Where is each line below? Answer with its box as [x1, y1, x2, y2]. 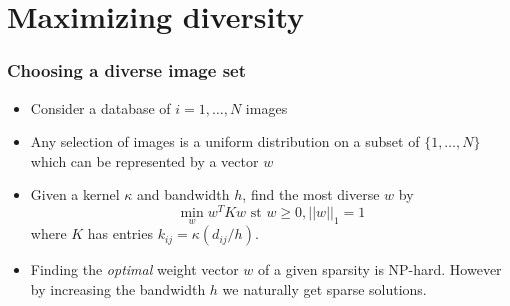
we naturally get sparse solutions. [222, 278, 427, 299]
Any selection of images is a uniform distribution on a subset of [30, 131, 420, 152]
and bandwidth [137, 184, 230, 205]
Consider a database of [30, 97, 171, 118]
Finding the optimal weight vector [30, 259, 239, 280]
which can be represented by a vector [30, 150, 259, 171]
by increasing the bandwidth [30, 278, 206, 299]
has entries [87, 223, 153, 244]
